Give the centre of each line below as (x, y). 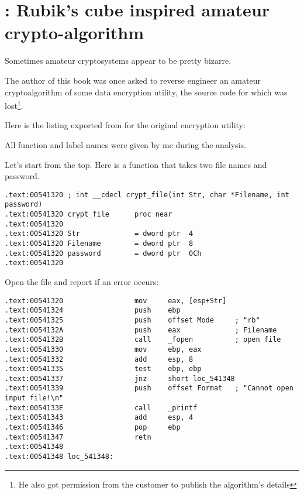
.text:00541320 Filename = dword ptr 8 (99, 243)
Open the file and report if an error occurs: (82, 281)
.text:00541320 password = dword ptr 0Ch (103, 253)
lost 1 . (14, 104)
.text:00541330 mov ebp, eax (103, 349)
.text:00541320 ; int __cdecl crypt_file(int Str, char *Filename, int (147, 195)
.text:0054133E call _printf (101, 408)
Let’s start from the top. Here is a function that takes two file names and (136, 164)
